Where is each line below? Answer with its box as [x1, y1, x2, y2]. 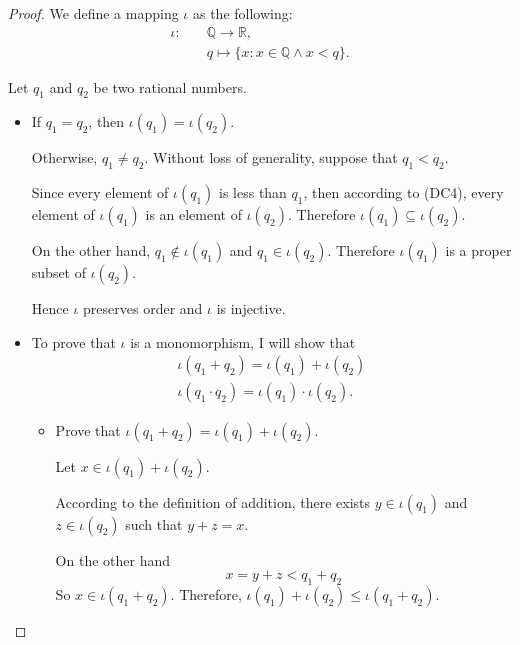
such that [125, 513, 183, 534]
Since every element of [31, 182, 169, 203]
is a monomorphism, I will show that [130, 331, 356, 352]
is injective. [216, 298, 286, 319]
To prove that [31, 331, 116, 352]
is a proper [445, 240, 512, 261]
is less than [219, 182, 287, 203]
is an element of [145, 204, 242, 225]
